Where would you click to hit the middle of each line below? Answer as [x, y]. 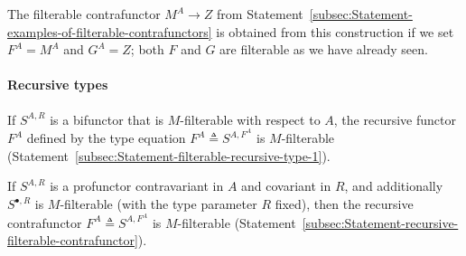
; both [147, 49]
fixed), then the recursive [344, 204]
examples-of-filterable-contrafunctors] [110, 31]
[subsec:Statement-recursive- [380, 222]
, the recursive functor [395, 119]
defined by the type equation [106, 138]
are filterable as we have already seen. [324, 49]
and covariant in [286, 186]
